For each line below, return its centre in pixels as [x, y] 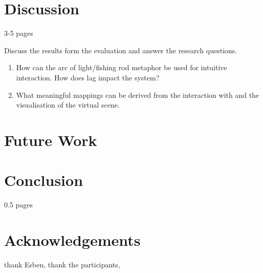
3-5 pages [19, 33]
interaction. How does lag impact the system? [88, 77]
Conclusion [44, 180]
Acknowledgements [72, 239]
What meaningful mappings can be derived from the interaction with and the [138, 94]
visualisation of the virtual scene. [68, 105]
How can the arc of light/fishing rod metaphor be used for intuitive [122, 67]
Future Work [51, 140]
